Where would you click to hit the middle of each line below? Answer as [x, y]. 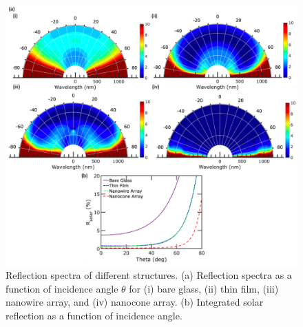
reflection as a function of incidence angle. [94, 315]
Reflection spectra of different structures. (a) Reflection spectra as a [149, 275]
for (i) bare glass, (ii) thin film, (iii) [204, 288]
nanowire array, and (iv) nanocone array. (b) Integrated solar [135, 302]
